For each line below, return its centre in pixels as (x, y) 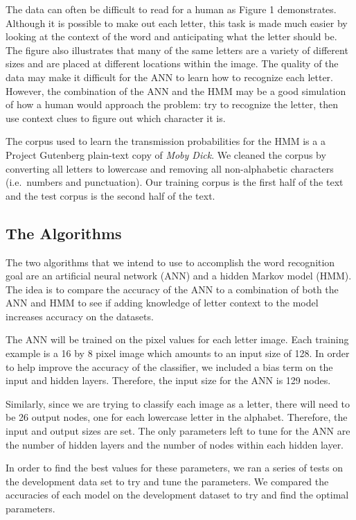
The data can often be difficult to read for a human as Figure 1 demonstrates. (171, 9)
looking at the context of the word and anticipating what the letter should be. (171, 36)
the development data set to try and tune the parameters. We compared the (167, 481)
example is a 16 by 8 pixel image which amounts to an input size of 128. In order (178, 353)
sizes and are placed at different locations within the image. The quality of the (172, 63)
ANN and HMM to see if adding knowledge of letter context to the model (162, 303)
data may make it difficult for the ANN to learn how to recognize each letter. (169, 77)
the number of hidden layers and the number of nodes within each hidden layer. (175, 444)
